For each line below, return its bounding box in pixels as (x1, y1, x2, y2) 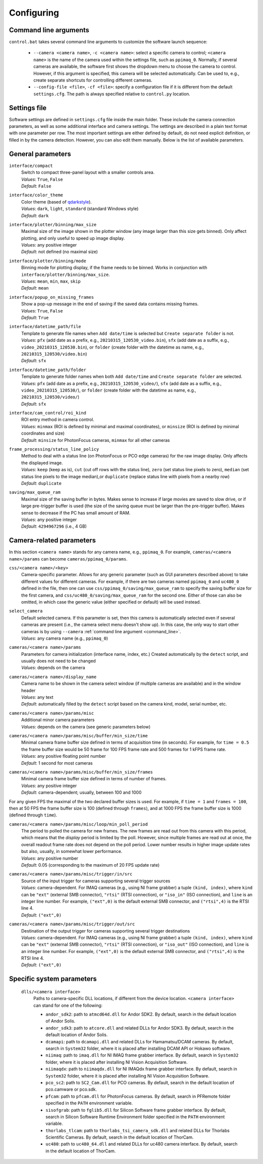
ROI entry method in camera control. (21, 416, 94, 422)
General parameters (9, 149, 72, 158)
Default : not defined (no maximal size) (21, 249, 98, 255)
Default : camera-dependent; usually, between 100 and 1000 (21, 790, 142, 795)
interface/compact (9, 163, 53, 168)
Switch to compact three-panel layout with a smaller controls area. (21, 169, 155, 175)
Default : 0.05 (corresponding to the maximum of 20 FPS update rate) (21, 862, 160, 868)
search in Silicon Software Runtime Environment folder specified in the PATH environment (45, 1114, 225, 1120)
